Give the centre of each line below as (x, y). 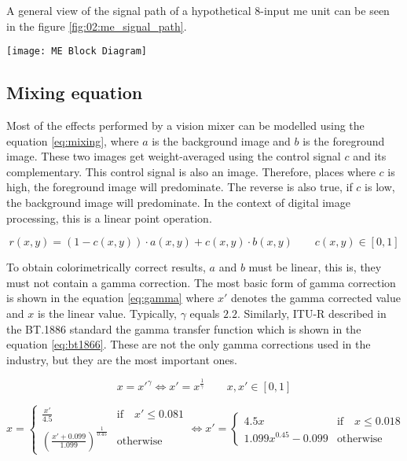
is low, (380, 187)
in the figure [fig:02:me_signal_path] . (97, 26)
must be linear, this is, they (315, 267)
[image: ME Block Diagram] (77, 52)
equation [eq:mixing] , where (73, 140)
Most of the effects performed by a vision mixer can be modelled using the (185, 125)
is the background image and (221, 140)
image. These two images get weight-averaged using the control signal (174, 156)
